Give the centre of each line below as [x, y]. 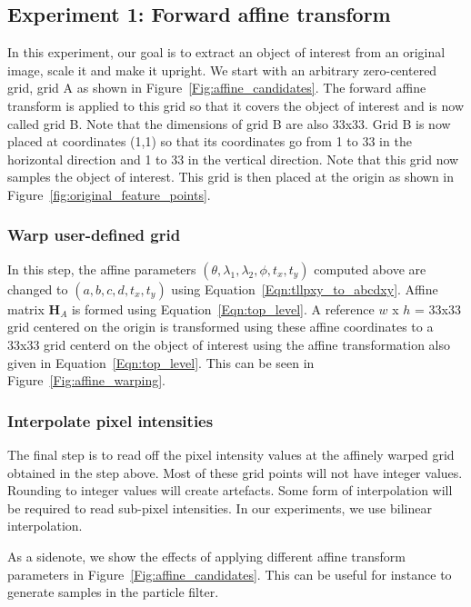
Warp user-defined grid [94, 235]
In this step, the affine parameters [102, 269]
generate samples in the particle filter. [113, 592]
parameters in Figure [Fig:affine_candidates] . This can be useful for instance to [230, 574]
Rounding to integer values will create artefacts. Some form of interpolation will [230, 490]
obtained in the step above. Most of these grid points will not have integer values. [235, 472]
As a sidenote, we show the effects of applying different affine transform [206, 556]
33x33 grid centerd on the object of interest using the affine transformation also [229, 344]
